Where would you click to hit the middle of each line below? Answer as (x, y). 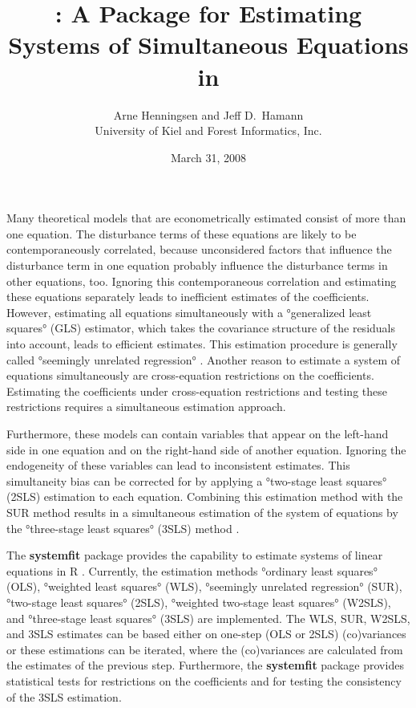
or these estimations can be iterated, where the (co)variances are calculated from (205, 649)
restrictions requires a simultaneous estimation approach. (146, 407)
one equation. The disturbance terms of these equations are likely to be (182, 233)
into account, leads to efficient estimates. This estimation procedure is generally (202, 344)
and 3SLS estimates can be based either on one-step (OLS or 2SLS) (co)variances (206, 634)
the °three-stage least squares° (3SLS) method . (123, 528)
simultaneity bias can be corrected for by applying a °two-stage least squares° (197, 480)
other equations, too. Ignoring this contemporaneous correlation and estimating (202, 281)
